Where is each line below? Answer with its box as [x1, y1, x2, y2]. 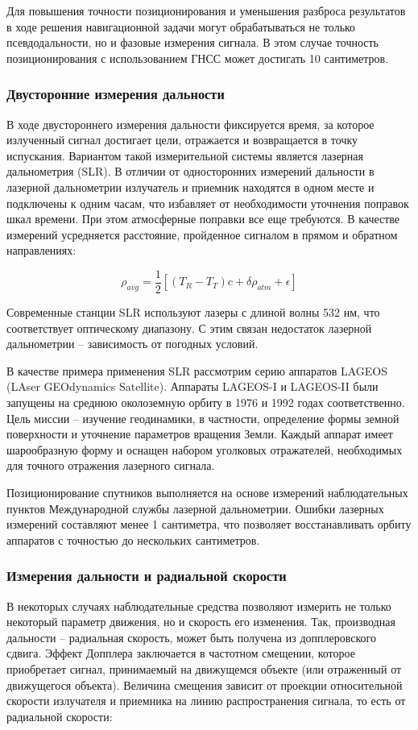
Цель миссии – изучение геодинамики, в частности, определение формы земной [6, 409, 399, 426]
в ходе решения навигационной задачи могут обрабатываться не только [6, 18, 356, 35]
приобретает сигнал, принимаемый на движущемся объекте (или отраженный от [6, 660, 402, 677]
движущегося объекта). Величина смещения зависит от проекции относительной [6, 676, 403, 693]
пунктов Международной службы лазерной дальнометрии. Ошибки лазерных [6, 500, 384, 516]
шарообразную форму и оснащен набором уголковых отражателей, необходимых [6, 441, 403, 458]
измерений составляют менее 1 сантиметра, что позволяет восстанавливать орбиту [6, 516, 412, 533]
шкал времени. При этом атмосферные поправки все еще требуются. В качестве [6, 210, 400, 227]
